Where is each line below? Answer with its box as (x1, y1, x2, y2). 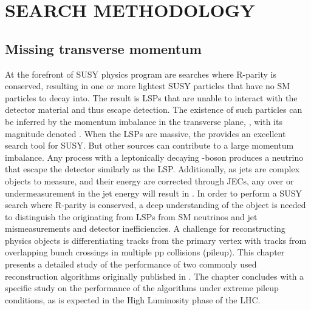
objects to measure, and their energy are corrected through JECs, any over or (5, 174, 294, 187)
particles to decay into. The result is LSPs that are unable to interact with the (5, 91, 298, 104)
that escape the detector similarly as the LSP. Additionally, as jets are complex (5, 163, 300, 175)
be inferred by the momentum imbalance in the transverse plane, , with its (5, 115, 282, 127)
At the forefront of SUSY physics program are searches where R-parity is (5, 67, 276, 80)
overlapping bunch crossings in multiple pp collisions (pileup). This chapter (5, 246, 285, 258)
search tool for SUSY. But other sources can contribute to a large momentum (5, 139, 294, 152)
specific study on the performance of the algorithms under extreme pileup (5, 281, 279, 294)
